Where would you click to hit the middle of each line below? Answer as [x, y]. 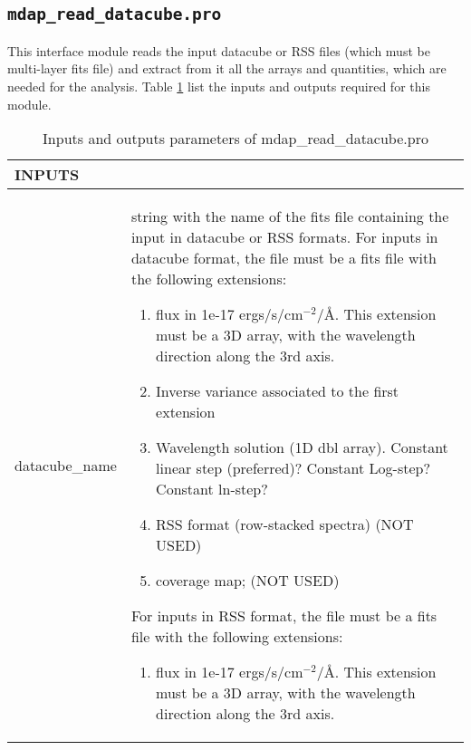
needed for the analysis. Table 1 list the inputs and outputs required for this [219, 86]
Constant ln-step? [212, 489]
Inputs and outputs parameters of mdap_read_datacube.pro [235, 139]
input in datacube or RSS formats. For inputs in [284, 237]
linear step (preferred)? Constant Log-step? [293, 468]
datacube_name [66, 465]
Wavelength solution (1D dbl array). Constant [302, 447]
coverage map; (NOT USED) [248, 581]
